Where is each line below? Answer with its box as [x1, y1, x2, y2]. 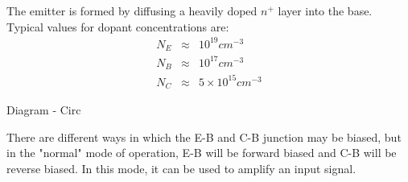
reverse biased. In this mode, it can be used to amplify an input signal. [6, 159, 356, 176]
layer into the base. [278, 2, 373, 19]
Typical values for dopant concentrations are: [6, 18, 229, 35]
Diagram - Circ [6, 101, 81, 118]
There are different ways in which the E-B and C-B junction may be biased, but [6, 128, 402, 145]
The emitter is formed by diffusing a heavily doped [6, 2, 258, 19]
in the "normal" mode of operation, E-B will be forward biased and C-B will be [6, 144, 397, 161]
